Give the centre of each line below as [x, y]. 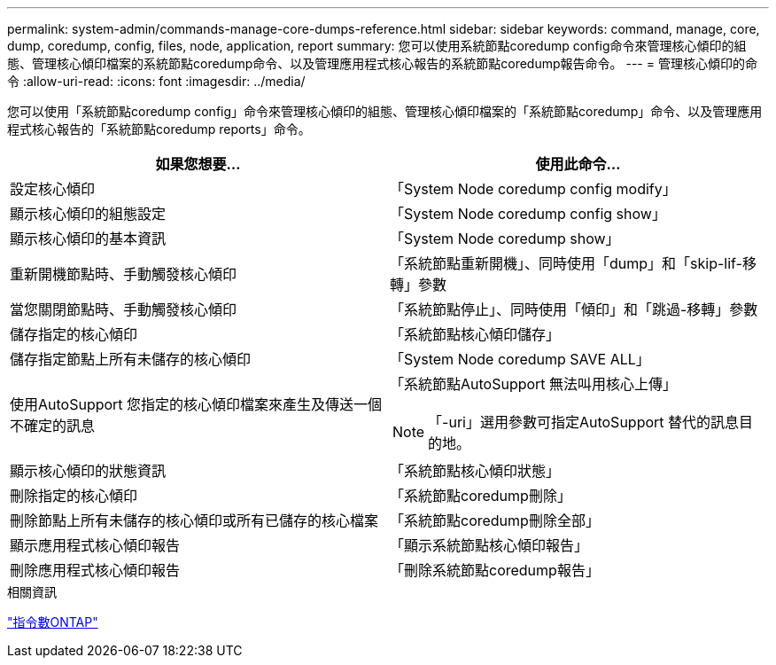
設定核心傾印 [53, 189]
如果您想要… [198, 164]
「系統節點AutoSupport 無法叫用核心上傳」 [534, 384]
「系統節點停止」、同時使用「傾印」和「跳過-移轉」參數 [574, 309]
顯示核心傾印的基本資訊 [88, 239]
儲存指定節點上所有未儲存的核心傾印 [131, 359]
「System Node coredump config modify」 [533, 189]
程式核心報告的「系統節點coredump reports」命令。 [159, 129]
